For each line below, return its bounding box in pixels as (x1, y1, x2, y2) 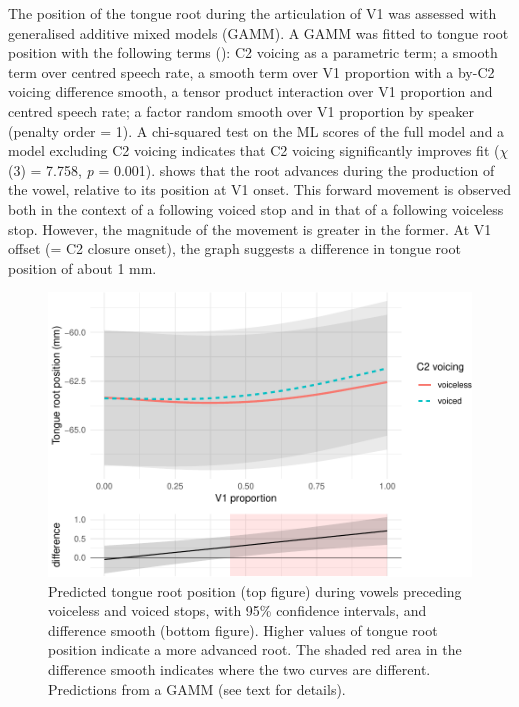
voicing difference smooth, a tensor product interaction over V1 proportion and (8, 81, 493, 102)
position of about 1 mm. (8, 257, 157, 278)
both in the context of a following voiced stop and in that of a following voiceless (8, 198, 504, 219)
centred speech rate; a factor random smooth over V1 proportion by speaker (8, 100, 475, 121)
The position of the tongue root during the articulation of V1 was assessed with (8, 3, 497, 23)
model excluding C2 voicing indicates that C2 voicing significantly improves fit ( (8, 140, 500, 161)
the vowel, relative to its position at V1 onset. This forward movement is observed (8, 179, 512, 200)
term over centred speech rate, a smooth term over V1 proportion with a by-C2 (8, 61, 495, 82)
